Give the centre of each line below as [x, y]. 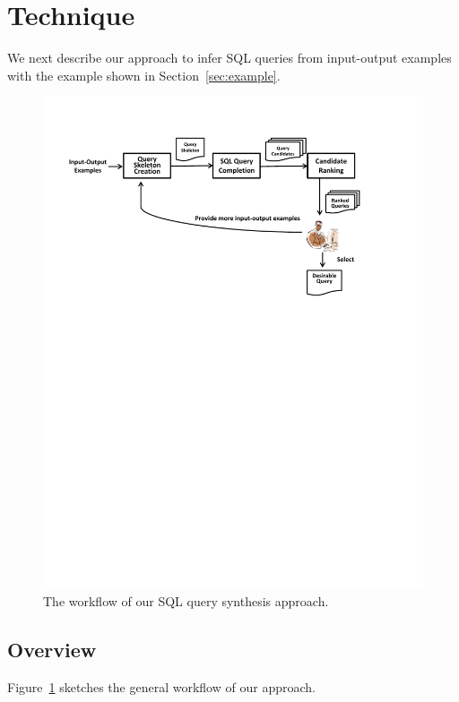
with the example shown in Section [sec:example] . [144, 75]
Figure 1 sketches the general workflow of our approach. [161, 686]
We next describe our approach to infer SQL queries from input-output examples [229, 58]
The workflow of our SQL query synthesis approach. [186, 600]
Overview [52, 649]
